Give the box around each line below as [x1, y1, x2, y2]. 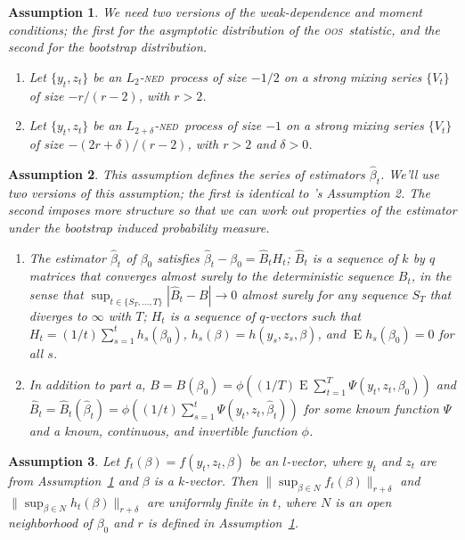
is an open [335, 492, 392, 511]
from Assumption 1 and [8, 470, 138, 489]
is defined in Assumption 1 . [147, 513, 299, 532]
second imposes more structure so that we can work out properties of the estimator [8, 200, 457, 219]
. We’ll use [380, 164, 439, 183]
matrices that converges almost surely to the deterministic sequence [29, 266, 394, 285]
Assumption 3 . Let [8, 451, 120, 470]
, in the [411, 266, 452, 285]
